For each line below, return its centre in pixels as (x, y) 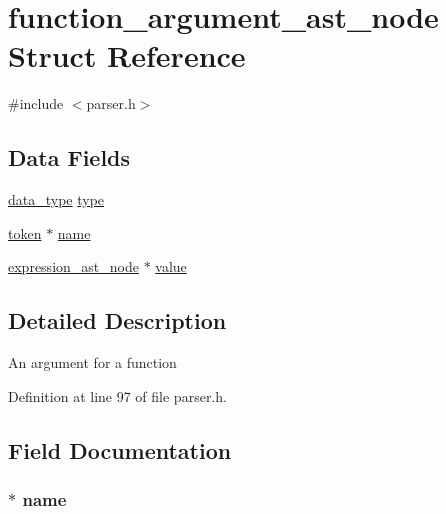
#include (36, 103)
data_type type (56, 199)
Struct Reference (127, 55)
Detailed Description (117, 320)
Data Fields (69, 157)
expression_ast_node (73, 266)
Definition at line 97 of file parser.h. (117, 395)
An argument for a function (92, 362)
